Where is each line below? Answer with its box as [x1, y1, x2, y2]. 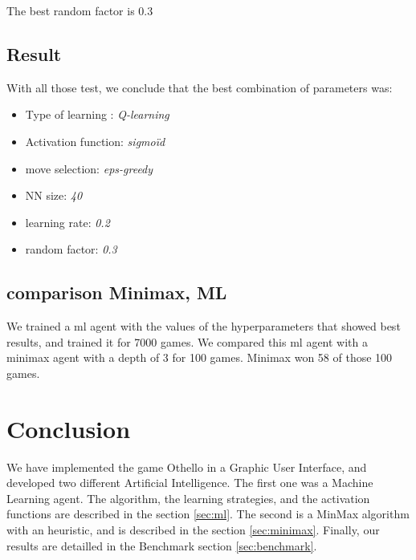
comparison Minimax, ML [6, 280, 227, 305]
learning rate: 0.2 [25, 213, 110, 230]
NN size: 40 [25, 187, 83, 204]
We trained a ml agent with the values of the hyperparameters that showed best [6, 318, 401, 335]
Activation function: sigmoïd [25, 132, 165, 149]
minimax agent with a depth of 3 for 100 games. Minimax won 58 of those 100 [6, 349, 393, 366]
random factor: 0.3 [25, 241, 117, 258]
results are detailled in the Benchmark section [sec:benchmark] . [6, 537, 317, 554]
